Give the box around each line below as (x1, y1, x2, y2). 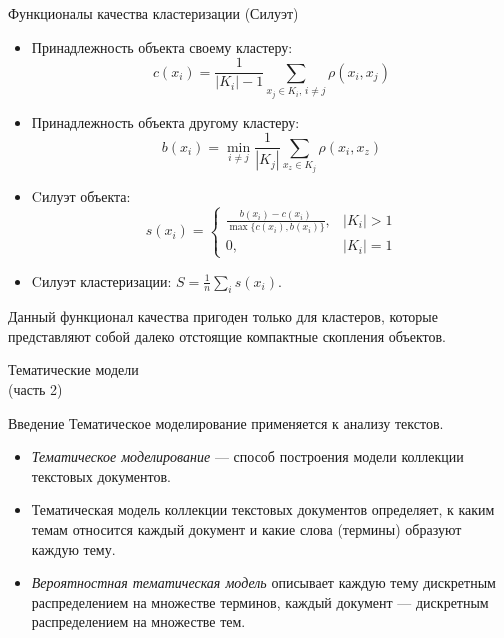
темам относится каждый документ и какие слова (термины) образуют (31, 519, 462, 540)
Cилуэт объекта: (31, 185, 131, 206)
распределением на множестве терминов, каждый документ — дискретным (31, 591, 489, 612)
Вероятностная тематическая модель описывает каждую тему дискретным (31, 572, 496, 593)
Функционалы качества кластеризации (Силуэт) (8, 3, 299, 23)
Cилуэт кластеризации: (31, 270, 172, 291)
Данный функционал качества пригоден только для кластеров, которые (8, 306, 438, 327)
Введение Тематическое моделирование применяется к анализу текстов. (8, 412, 444, 433)
